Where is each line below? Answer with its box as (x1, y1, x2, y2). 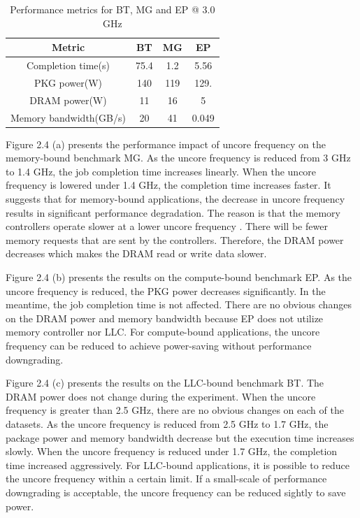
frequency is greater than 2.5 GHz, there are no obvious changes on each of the (6, 403, 344, 417)
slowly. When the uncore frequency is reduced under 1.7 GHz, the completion (6, 444, 338, 459)
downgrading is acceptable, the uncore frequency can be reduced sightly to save (6, 484, 346, 499)
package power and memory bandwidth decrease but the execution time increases (6, 430, 354, 445)
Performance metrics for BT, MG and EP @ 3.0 (10, 2, 215, 16)
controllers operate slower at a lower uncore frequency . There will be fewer (6, 219, 328, 233)
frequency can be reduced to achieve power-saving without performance (6, 338, 312, 352)
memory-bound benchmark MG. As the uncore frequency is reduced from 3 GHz (6, 150, 351, 165)
